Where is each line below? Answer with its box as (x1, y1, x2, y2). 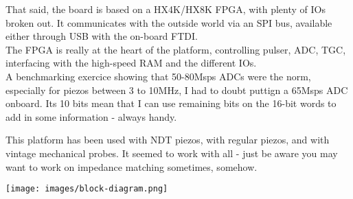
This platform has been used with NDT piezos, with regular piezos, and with (5, 132, 330, 147)
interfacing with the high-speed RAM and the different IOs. (5, 56, 257, 70)
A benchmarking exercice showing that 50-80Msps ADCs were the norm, (5, 69, 311, 83)
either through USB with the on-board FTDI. (5, 29, 198, 43)
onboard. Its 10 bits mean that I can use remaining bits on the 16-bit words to (5, 96, 337, 110)
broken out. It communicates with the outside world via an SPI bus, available (5, 15, 332, 30)
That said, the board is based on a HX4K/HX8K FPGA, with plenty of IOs (5, 2, 326, 16)
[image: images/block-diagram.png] (5, 184, 168, 194)
